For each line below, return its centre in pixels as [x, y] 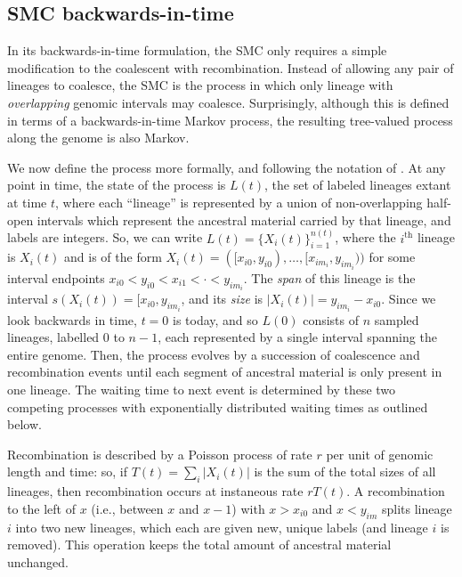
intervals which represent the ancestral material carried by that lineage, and [244, 219]
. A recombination [396, 491]
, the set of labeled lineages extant [358, 185]
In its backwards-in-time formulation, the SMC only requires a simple [197, 50]
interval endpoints [56, 277]
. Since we [409, 299]
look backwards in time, [72, 319]
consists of [331, 319]
